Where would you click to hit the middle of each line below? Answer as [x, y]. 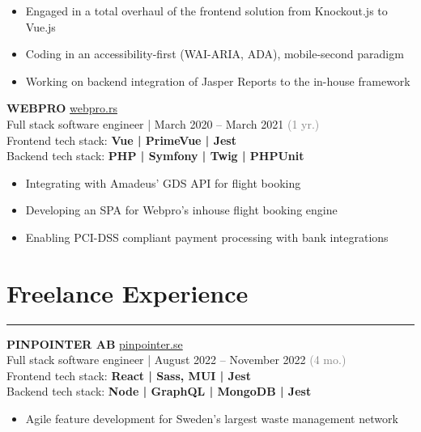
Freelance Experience [128, 292]
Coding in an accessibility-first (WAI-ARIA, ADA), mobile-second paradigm [215, 54]
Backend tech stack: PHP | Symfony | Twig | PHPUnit [155, 156]
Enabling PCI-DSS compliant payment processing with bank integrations [207, 237]
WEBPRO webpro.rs [62, 108]
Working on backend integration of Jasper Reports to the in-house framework [218, 80]
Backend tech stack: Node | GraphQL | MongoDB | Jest [159, 391]
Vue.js [40, 26]
